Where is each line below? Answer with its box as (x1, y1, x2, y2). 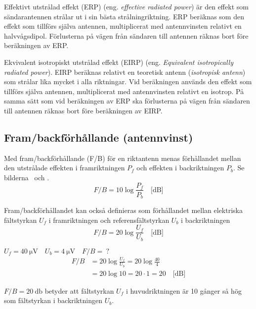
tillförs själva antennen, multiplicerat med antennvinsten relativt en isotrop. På (4, 86, 244, 96)
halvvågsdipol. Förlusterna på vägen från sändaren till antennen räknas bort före (4, 30, 249, 41)
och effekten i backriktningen (136, 162, 224, 173)
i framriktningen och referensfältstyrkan (48, 214, 170, 225)
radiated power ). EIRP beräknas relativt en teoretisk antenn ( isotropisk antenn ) (4, 66, 246, 77)
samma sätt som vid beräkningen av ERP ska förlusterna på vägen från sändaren (4, 96, 250, 106)
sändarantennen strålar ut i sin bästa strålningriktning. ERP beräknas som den (4, 11, 244, 21)
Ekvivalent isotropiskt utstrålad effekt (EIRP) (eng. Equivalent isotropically (4, 56, 234, 67)
